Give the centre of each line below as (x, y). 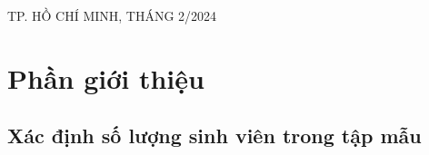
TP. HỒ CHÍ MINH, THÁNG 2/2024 (112, 15)
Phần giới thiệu (106, 77)
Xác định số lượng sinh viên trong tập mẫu (214, 136)
